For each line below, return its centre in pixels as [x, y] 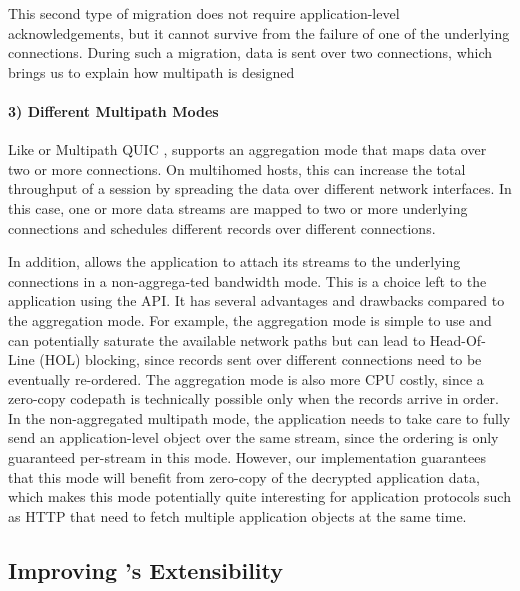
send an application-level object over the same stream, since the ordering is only [253, 437]
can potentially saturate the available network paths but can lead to [217, 339]
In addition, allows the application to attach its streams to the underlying [234, 261]
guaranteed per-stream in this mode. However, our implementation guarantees [247, 457]
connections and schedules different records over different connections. [222, 227]
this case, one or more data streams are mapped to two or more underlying [238, 207]
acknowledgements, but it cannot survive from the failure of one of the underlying [259, 32]
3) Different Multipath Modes [113, 110]
